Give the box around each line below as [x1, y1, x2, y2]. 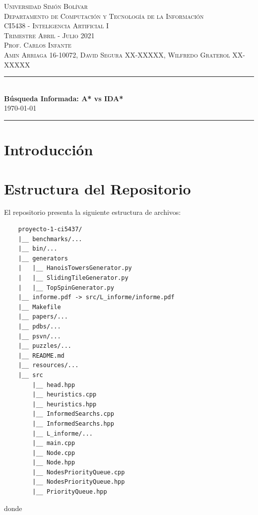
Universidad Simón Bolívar [4, 1, 88, 11]
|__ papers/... [18, 313, 68, 321]
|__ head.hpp [32, 381, 75, 388]
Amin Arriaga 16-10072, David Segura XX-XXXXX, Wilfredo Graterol [4, 49, 230, 60]
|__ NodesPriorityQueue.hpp [32, 478, 125, 486]
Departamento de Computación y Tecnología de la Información [4, 10, 204, 21]
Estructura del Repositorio [4, 178, 191, 198]
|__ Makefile [18, 303, 61, 311]
